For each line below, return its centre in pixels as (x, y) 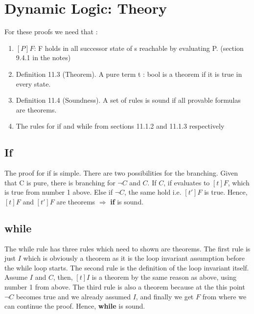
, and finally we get (165, 296)
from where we (224, 296)
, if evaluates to (187, 182)
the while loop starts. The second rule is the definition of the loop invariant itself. (127, 267)
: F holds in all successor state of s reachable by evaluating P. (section (139, 48)
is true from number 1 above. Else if (58, 192)
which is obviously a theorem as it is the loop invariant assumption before (134, 258)
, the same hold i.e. (153, 192)
